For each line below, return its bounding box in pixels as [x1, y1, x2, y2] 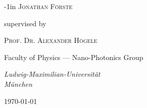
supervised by [4, 18, 46, 28]
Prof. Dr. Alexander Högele [4, 35, 97, 45]
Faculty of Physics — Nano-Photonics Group [4, 51, 143, 62]
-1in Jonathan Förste [4, 1, 73, 11]
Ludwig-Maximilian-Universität [4, 69, 101, 79]
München [4, 78, 32, 89]
